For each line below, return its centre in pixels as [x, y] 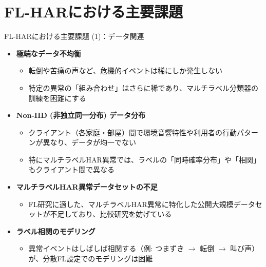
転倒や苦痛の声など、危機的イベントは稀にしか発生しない [125, 70]
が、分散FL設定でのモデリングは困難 [91, 259]
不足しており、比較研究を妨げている [111, 214]
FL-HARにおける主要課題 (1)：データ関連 [74, 36]
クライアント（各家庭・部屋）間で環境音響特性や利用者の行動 [133, 132]
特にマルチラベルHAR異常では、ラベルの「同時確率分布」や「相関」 [144, 159]
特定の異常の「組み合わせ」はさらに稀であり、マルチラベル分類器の [143, 87]
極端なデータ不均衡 [49, 53]
